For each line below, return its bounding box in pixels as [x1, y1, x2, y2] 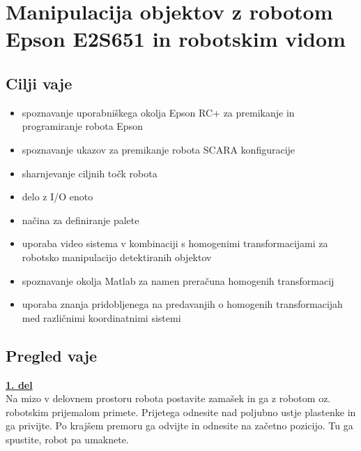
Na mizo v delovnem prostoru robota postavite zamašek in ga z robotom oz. [6, 391, 331, 406]
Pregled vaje [6, 344, 98, 366]
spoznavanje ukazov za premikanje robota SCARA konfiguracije [22, 142, 295, 156]
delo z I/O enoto [22, 189, 93, 204]
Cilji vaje [6, 72, 72, 94]
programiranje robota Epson [22, 119, 143, 133]
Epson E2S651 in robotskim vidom [6, 24, 346, 53]
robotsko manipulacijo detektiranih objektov [22, 249, 212, 264]
